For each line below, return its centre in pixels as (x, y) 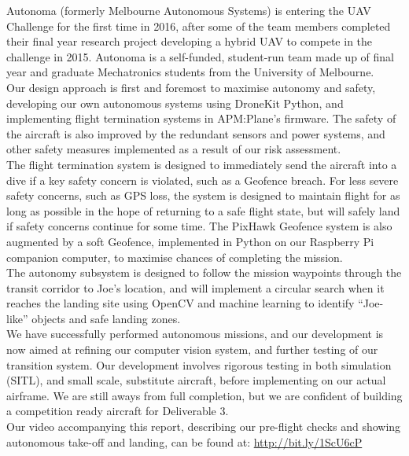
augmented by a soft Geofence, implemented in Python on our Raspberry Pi (190, 241)
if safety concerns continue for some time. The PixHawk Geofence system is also (199, 226)
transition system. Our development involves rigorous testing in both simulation (199, 364)
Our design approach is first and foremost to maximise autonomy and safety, (191, 87)
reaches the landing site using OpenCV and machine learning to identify (181, 303)
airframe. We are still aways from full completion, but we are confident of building (204, 395)
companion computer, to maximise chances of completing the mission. (175, 257)
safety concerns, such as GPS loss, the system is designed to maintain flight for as (203, 195)
